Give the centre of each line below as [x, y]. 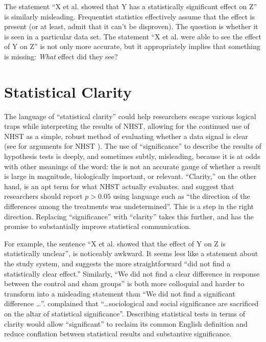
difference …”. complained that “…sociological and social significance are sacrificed [131, 303]
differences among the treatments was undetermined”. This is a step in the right [129, 206]
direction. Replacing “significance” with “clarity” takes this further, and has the [129, 216]
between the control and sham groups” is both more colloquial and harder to [124, 283]
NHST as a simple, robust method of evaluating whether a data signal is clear [126, 136]
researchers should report [43, 196]
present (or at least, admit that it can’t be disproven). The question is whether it [131, 26]
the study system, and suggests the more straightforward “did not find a [117, 263]
